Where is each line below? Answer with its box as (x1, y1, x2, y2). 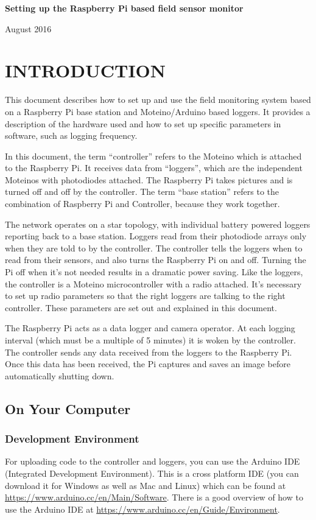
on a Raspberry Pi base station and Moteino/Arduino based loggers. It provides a (5, 105, 311, 118)
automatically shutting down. (5, 369, 114, 382)
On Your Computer (5, 399, 131, 418)
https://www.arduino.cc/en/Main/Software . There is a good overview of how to (5, 491, 303, 504)
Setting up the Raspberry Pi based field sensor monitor (5, 2, 244, 14)
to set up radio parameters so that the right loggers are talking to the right (5, 289, 286, 302)
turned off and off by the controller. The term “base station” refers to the (5, 185, 279, 198)
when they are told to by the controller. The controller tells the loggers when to (5, 241, 303, 254)
